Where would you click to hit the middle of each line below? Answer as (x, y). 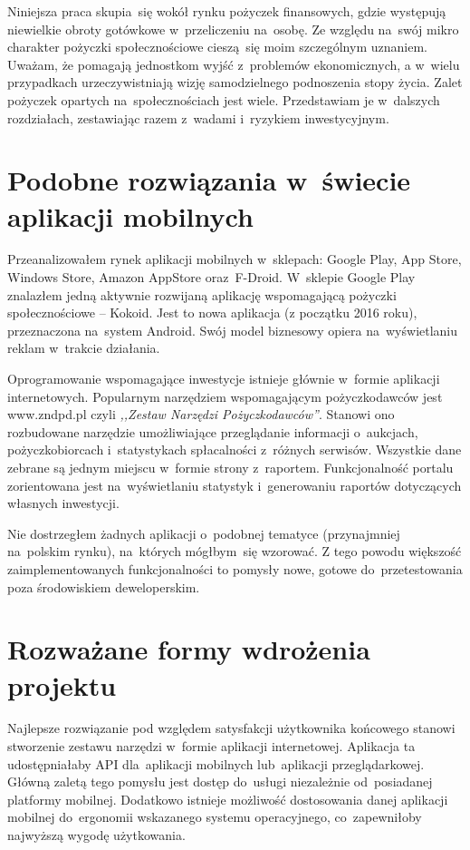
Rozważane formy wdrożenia (189, 649)
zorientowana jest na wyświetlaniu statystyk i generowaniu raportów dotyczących (235, 485)
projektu (62, 684)
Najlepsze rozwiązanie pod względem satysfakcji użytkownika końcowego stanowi (231, 728)
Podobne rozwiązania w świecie (209, 180)
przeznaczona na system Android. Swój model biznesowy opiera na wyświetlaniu (233, 330)
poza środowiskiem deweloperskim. (104, 586)
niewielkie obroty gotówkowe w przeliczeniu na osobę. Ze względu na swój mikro (233, 29)
